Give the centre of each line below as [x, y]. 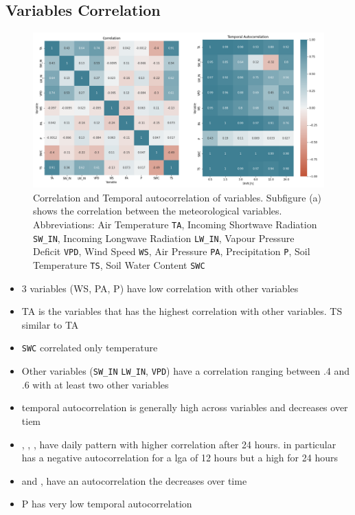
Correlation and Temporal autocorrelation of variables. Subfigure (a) [177, 197]
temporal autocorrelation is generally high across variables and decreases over [185, 407]
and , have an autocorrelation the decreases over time [134, 480]
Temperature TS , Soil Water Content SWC [119, 265]
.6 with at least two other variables [95, 384]
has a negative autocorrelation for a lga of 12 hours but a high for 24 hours [180, 458]
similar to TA [50, 324]
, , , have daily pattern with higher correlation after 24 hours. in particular [179, 444]
